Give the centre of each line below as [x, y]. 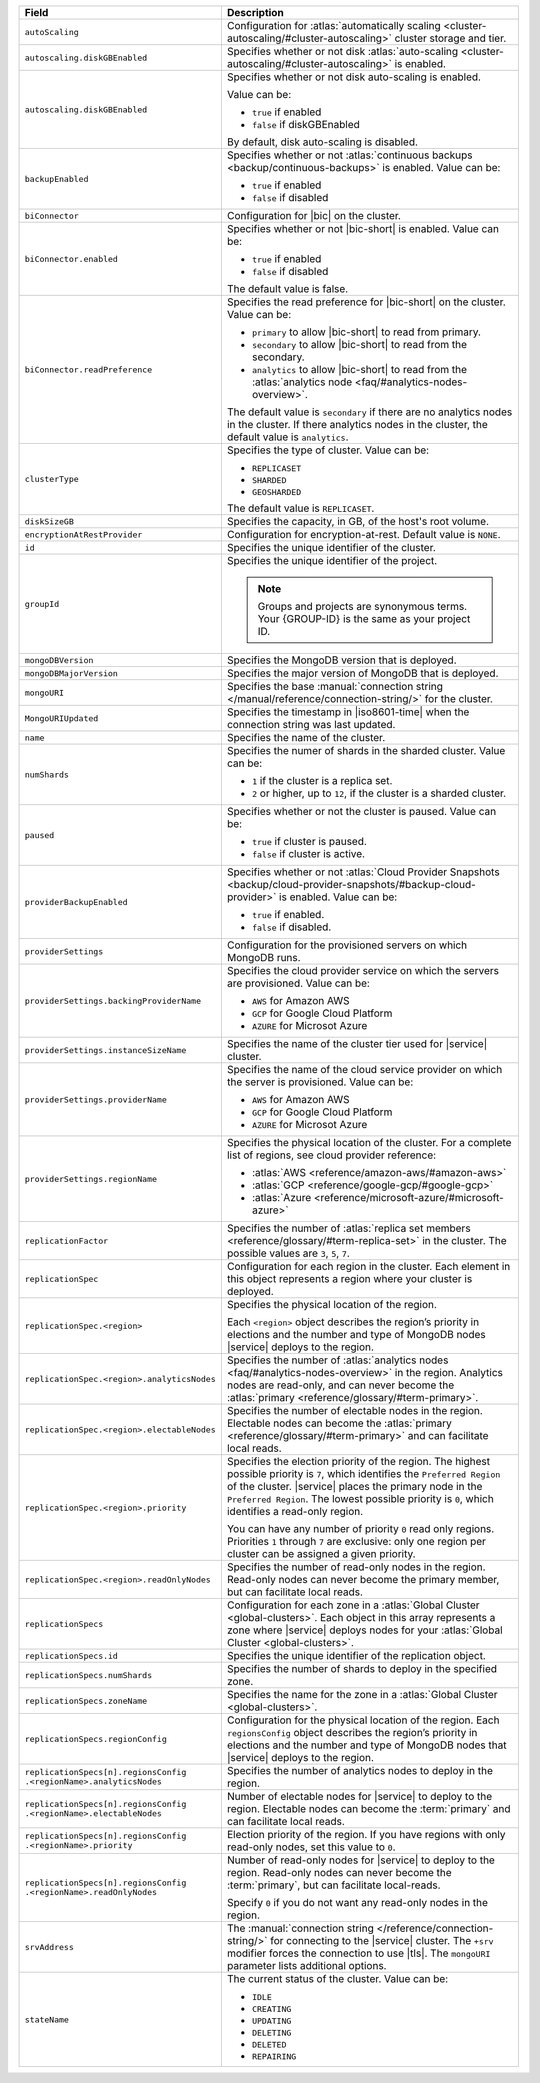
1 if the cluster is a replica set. [322, 780]
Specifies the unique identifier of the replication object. [356, 1655]
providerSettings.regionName [91, 1178]
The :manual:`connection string [300, 1928]
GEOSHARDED [276, 492]
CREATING [271, 2009]
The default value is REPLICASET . [300, 508]
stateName [47, 2019]
